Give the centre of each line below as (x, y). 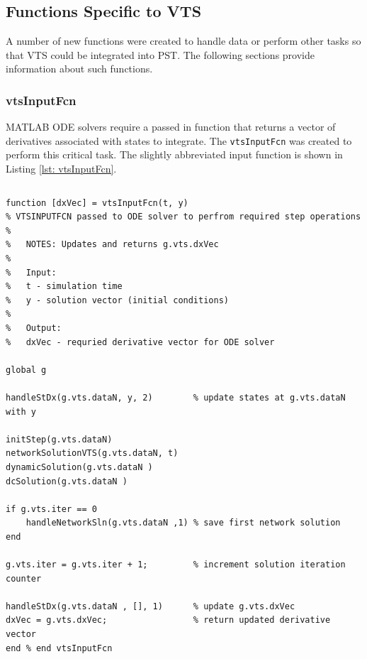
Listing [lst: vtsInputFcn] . (61, 169)
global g (26, 370)
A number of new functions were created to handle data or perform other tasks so (183, 41)
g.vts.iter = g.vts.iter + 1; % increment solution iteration (176, 565)
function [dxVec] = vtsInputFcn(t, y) (97, 203)
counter (24, 578)
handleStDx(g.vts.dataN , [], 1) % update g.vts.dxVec (151, 606)
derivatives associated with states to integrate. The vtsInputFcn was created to (179, 140)
